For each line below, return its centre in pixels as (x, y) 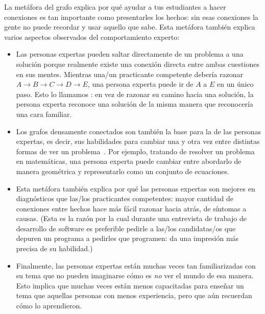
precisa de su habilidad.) (54, 248)
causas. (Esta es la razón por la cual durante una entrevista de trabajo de (131, 218)
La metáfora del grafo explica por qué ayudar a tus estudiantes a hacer (115, 7)
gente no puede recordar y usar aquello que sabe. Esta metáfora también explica (130, 27)
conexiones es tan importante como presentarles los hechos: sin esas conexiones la (131, 17)
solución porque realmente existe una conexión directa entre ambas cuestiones (138, 64)
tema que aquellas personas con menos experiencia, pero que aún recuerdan (134, 295)
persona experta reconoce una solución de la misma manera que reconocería (135, 104)
